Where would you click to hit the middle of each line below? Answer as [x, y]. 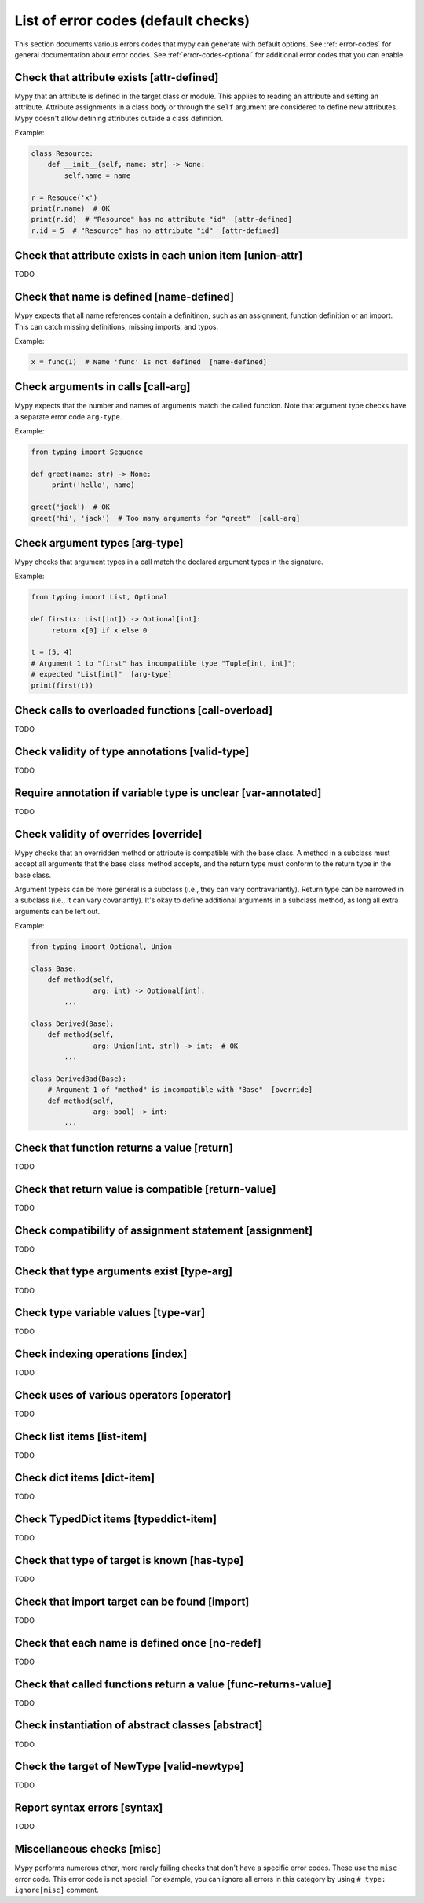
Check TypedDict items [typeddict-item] [116, 1519]
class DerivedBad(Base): [79, 1079]
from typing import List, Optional [99, 597]
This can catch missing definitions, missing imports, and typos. [117, 326]
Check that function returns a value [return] [124, 1147]
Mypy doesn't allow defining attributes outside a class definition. [119, 118]
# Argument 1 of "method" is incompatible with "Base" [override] [180, 1090]
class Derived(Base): [73, 1023]
